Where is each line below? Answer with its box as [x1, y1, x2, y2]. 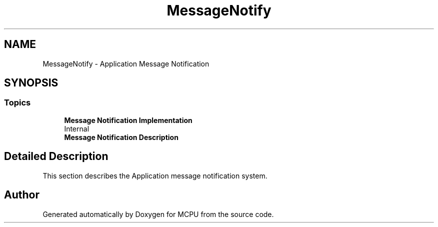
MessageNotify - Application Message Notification [42, 59, 209, 68]
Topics [4, 97, 31, 108]
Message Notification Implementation [64, 115, 192, 124]
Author [4, 188, 39, 201]
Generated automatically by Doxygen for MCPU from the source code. [42, 209, 274, 218]
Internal [64, 124, 89, 133]
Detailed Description [4, 150, 108, 163]
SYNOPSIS [4, 76, 58, 89]
